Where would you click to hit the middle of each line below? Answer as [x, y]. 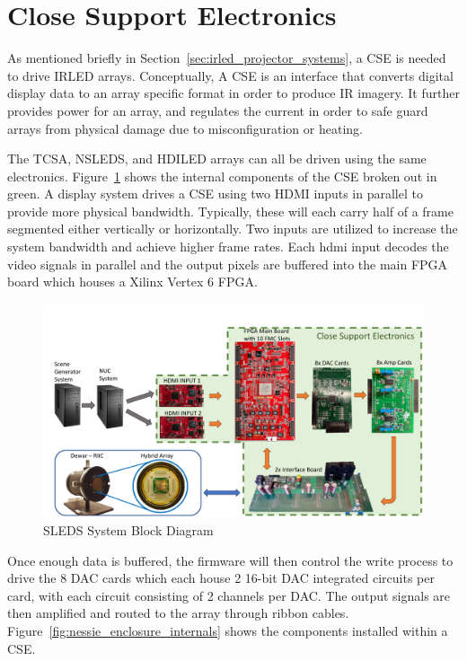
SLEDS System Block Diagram [128, 529]
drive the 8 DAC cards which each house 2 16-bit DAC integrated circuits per [221, 578]
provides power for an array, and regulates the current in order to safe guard [218, 110]
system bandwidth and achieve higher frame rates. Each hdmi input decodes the [228, 247]
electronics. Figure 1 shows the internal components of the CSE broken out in [222, 176]
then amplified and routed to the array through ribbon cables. [178, 613]
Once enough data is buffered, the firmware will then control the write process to [230, 560]
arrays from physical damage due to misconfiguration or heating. [185, 128]
